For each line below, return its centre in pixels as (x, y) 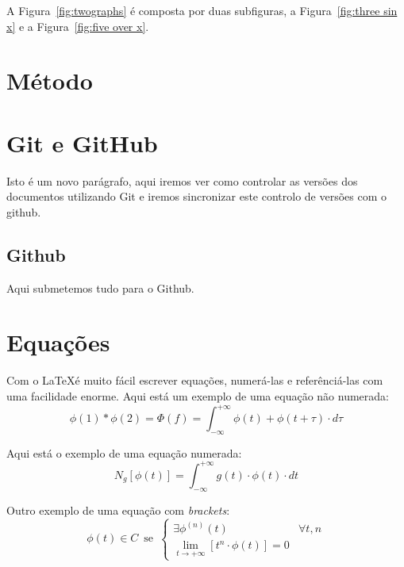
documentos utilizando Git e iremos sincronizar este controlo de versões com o (197, 196)
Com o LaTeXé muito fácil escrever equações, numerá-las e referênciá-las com (195, 380)
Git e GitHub (82, 142)
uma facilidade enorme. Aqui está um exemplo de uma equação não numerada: (198, 395)
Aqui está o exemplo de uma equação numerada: (124, 452)
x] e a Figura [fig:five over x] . (78, 26)
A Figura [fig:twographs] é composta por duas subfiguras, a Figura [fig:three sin (202, 10)
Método (50, 80)
